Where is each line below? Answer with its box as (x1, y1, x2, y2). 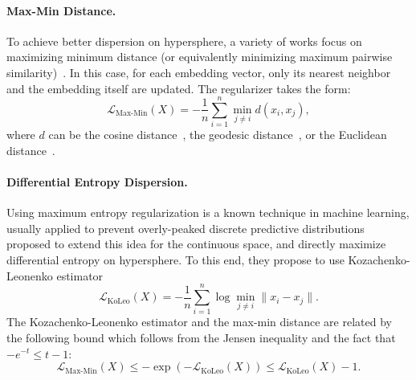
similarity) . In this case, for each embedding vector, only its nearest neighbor (6, 63, 391, 80)
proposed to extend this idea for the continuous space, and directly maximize (6, 235, 386, 252)
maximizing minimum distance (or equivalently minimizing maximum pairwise (6, 48, 393, 65)
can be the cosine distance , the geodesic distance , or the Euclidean (48, 126, 387, 143)
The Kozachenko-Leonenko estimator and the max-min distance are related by (6, 313, 392, 330)
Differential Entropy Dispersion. (6, 174, 188, 190)
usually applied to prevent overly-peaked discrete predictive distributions (6, 219, 365, 236)
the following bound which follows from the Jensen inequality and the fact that (6, 329, 396, 345)
